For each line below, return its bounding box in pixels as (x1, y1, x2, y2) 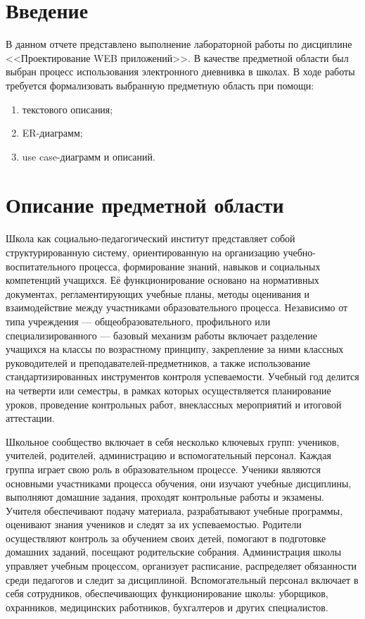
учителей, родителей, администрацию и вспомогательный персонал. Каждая (6, 448, 331, 463)
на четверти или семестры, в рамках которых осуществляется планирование (6, 382, 331, 397)
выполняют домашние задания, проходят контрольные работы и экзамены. (6, 489, 324, 504)
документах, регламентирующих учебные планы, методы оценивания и (6, 286, 309, 301)
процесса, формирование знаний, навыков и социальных (79, 258, 321, 273)
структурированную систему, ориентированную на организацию (6, 245, 280, 259)
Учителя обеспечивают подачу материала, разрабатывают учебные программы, (6, 503, 343, 518)
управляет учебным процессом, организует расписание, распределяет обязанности (6, 558, 357, 573)
